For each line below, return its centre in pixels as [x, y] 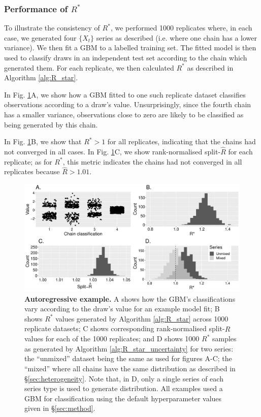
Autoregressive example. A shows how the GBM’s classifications [130, 298]
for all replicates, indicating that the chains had [182, 141]
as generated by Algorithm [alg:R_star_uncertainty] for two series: [129, 348]
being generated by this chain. [51, 124]
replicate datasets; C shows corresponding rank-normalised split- [125, 328]
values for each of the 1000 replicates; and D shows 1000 [112, 339]
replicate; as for [28, 161]
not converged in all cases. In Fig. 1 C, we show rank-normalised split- [112, 151]
